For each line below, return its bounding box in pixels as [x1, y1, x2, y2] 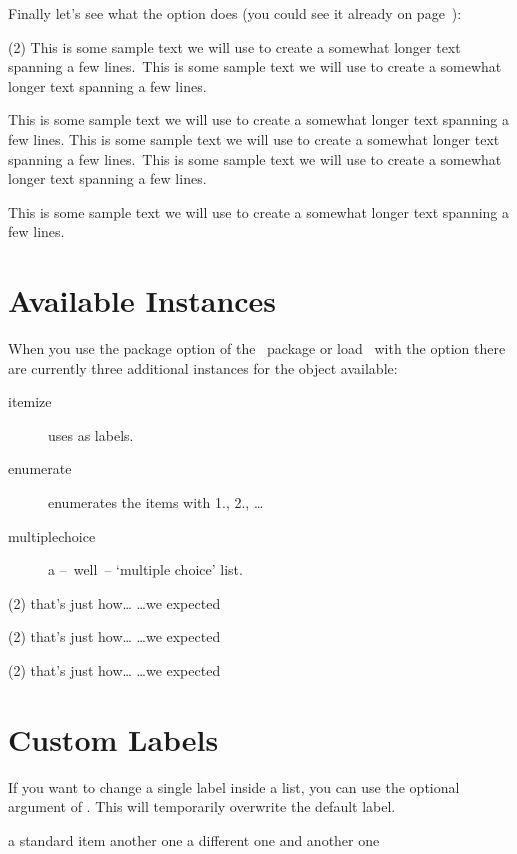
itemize [8, 391, 52, 412]
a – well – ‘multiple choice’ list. [48, 559, 243, 580]
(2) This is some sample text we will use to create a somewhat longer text [8, 36, 461, 57]
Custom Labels [8, 718, 219, 759]
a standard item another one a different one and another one [8, 829, 380, 850]
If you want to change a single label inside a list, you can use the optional [8, 776, 460, 797]
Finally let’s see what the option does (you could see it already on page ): [8, 3, 462, 23]
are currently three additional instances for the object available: [8, 357, 398, 378]
